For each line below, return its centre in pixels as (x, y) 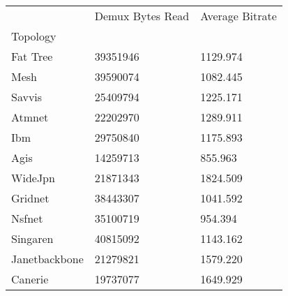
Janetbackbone (47, 259)
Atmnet (30, 117)
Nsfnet (27, 218)
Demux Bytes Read (142, 16)
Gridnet (30, 198)
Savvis (27, 97)
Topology (34, 36)
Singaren (32, 238)
